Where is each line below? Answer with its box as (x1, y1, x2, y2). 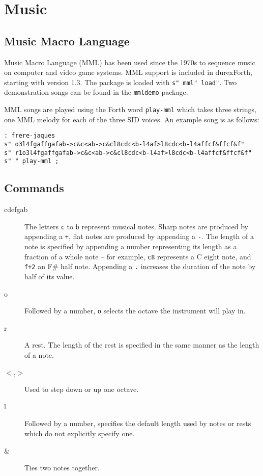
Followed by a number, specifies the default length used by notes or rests (24, 418, 251, 429)
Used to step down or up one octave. (24, 384, 139, 394)
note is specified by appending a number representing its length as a (24, 241, 237, 252)
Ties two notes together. (24, 462, 100, 473)
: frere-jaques (4, 132, 55, 140)
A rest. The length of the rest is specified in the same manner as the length (24, 339, 259, 350)
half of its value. (24, 271, 75, 281)
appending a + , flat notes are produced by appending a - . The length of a (24, 231, 254, 242)
